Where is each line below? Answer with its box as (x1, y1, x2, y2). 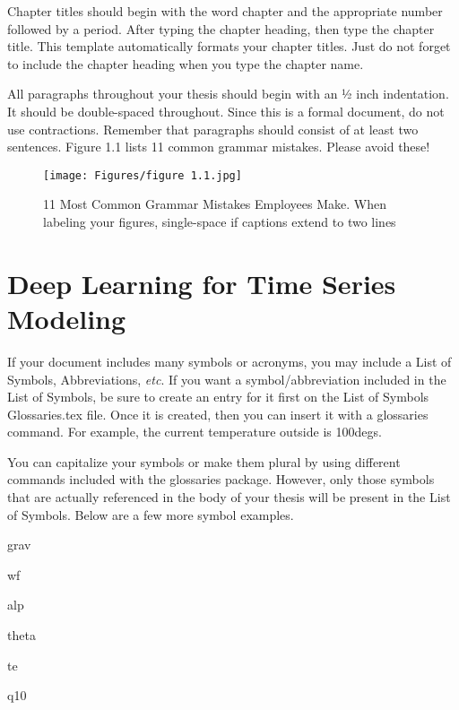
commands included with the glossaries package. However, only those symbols (7, 470, 435, 489)
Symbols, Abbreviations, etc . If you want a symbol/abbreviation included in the (7, 369, 446, 388)
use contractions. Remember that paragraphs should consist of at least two (7, 119, 419, 138)
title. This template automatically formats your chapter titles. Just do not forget (7, 37, 451, 56)
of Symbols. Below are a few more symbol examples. (7, 505, 294, 524)
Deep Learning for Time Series (7, 264, 396, 301)
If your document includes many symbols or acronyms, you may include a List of (7, 351, 452, 370)
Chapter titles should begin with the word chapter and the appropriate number (7, 2, 443, 20)
